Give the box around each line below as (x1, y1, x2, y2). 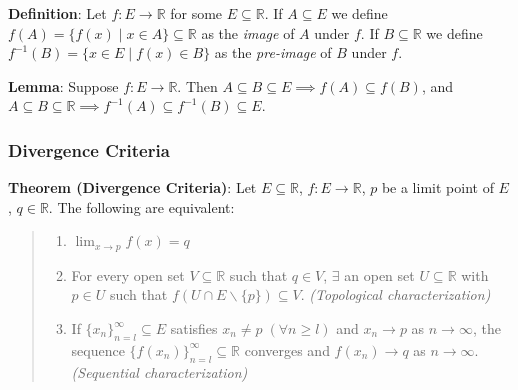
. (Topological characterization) (300, 284, 491, 305)
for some (170, 3, 223, 23)
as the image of (201, 22, 295, 43)
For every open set (71, 264, 185, 285)
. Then (177, 75, 218, 96)
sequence (71, 339, 125, 360)
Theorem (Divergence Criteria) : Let (8, 177, 257, 198)
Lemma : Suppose (8, 75, 119, 96)
